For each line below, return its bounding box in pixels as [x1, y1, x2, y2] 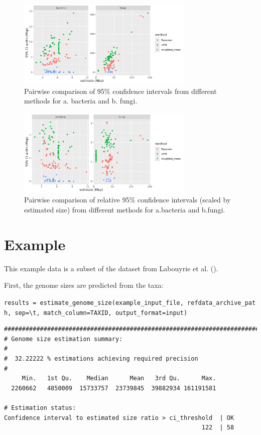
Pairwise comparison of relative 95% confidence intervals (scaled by [24, 194, 231, 205]
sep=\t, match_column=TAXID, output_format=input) [15, 309, 188, 316]
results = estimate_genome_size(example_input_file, [4, 299, 184, 306]
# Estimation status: [4, 404, 76, 411]
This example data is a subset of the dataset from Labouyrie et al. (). [4, 263, 218, 273]
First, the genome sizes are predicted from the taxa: [4, 280, 164, 290]
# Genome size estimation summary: [4, 335, 123, 343]
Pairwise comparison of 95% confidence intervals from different [24, 85, 217, 96]
